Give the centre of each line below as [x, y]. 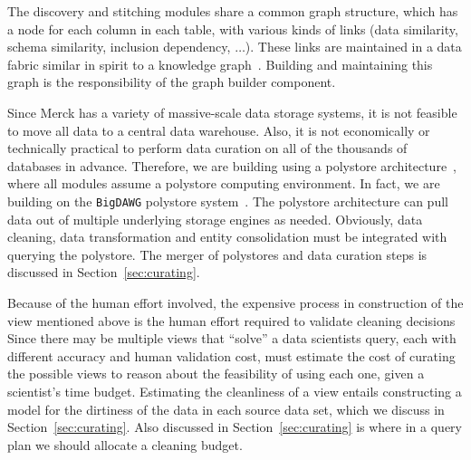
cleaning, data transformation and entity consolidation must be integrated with [227, 237]
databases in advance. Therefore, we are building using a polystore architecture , [232, 165]
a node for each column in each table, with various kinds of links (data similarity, [233, 29]
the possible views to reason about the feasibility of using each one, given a [216, 374]
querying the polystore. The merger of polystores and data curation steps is [217, 254]
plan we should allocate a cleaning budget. [125, 444]
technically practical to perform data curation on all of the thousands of [207, 148]
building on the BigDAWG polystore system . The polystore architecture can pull [228, 201]
